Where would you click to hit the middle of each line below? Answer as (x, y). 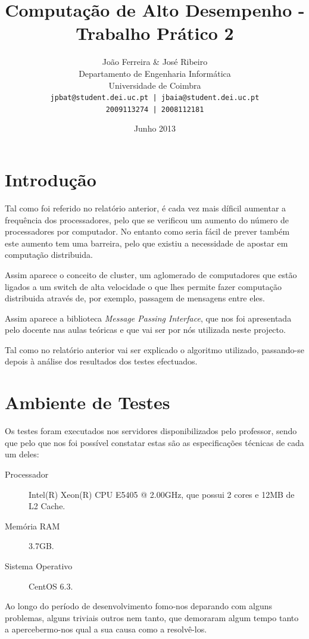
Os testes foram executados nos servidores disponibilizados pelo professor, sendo (151, 431)
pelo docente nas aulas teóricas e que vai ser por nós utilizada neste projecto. (145, 330)
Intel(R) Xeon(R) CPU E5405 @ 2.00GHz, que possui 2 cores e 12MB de (162, 494)
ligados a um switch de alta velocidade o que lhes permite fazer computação (143, 286)
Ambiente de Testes (88, 402)
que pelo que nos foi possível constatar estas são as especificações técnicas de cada (154, 442)
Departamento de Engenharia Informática (155, 73)
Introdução (51, 179)
